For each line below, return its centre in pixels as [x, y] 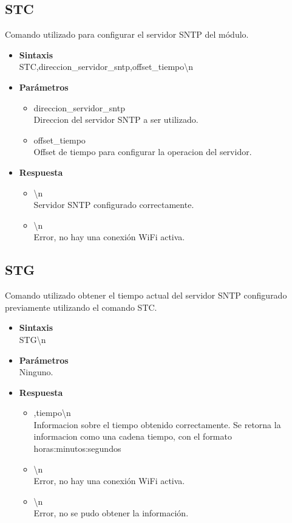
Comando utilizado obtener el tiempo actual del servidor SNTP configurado [146, 295]
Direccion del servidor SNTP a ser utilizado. [116, 119]
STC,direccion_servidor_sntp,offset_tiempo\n [106, 67]
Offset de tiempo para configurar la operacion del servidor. [143, 152]
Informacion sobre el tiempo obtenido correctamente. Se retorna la [157, 424]
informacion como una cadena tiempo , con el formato [133, 436]
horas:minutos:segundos [77, 449]
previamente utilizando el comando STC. [81, 307]
